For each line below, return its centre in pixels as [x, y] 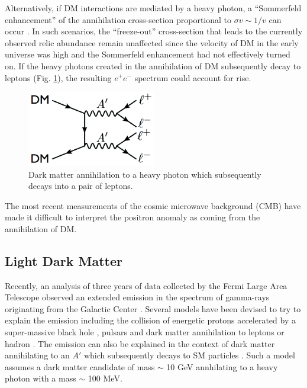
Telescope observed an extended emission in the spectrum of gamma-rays [137, 297]
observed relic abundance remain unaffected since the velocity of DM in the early [152, 42]
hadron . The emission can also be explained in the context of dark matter [140, 343]
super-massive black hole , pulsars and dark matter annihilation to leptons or [145, 332]
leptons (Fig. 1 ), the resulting [58, 77]
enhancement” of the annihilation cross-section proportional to [118, 19]
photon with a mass [41, 378]
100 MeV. [105, 378]
